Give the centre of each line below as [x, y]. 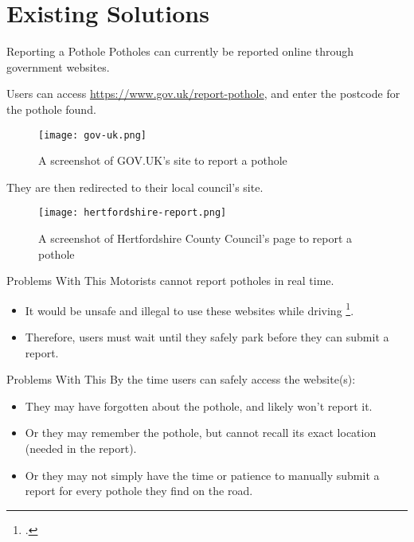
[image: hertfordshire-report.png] [133, 213]
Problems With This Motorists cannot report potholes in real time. [170, 281]
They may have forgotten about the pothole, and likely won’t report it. [199, 406]
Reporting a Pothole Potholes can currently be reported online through [180, 51]
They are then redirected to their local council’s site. [135, 187]
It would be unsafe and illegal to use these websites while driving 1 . [189, 309]
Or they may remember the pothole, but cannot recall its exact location [201, 433]
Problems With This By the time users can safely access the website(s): [181, 379]
